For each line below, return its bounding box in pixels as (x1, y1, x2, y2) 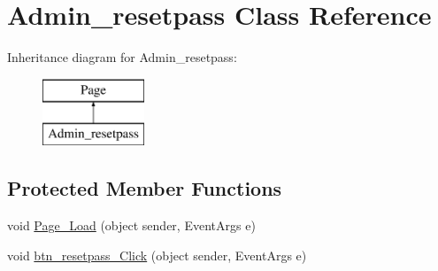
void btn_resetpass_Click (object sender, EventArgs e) (7, 245, 307, 264)
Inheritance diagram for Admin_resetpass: (7, 48, 237, 66)
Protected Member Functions (7, 174, 282, 202)
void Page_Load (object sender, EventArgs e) (7, 216, 256, 235)
